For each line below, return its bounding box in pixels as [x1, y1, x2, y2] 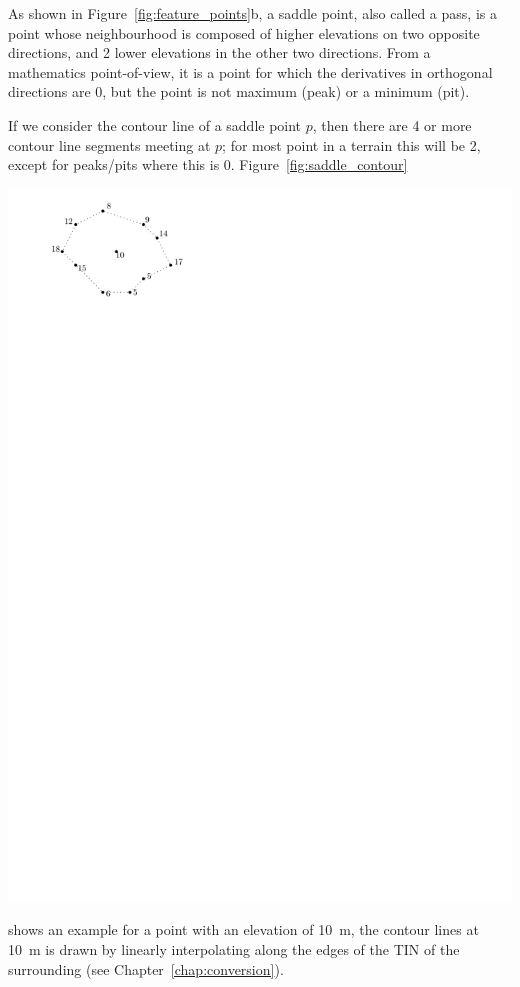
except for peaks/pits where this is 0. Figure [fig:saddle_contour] [8, 154, 408, 175]
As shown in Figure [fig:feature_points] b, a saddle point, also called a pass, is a [8, 3, 497, 23]
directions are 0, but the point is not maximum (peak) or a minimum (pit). [8, 81, 470, 102]
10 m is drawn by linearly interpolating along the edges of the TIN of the [8, 939, 460, 960]
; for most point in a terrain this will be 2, [222, 134, 481, 155]
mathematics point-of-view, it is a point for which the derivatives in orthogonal [8, 61, 493, 82]
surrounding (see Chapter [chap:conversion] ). [8, 958, 284, 979]
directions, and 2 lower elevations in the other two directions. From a [8, 42, 431, 63]
